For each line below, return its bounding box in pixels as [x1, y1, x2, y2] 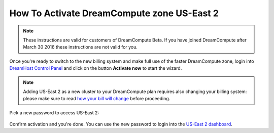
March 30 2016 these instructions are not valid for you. [23, 44, 138, 50]
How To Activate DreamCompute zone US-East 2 [9, 8, 219, 19]
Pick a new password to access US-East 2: [9, 109, 99, 116]
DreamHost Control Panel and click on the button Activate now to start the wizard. [9, 65, 182, 71]
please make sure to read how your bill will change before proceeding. [23, 96, 170, 102]
